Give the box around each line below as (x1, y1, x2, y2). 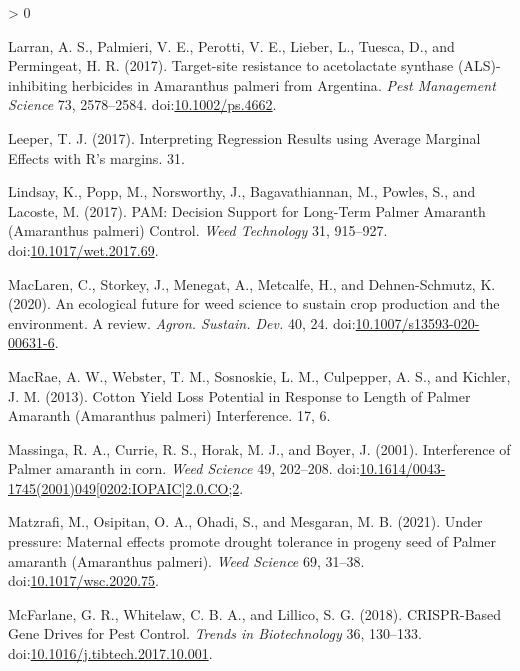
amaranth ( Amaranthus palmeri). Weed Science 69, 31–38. (8, 550, 365, 571)
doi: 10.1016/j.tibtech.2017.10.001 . (8, 643, 213, 664)
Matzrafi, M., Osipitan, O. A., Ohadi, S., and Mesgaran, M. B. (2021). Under (8, 511, 483, 532)
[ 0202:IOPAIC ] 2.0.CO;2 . (95, 477, 244, 498)
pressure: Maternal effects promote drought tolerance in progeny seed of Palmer (8, 531, 497, 552)
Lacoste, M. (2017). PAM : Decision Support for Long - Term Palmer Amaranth (8, 200, 486, 221)
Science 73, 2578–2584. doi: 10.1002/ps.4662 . (8, 94, 277, 115)
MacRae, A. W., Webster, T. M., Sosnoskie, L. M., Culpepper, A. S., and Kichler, (8, 365, 511, 386)
